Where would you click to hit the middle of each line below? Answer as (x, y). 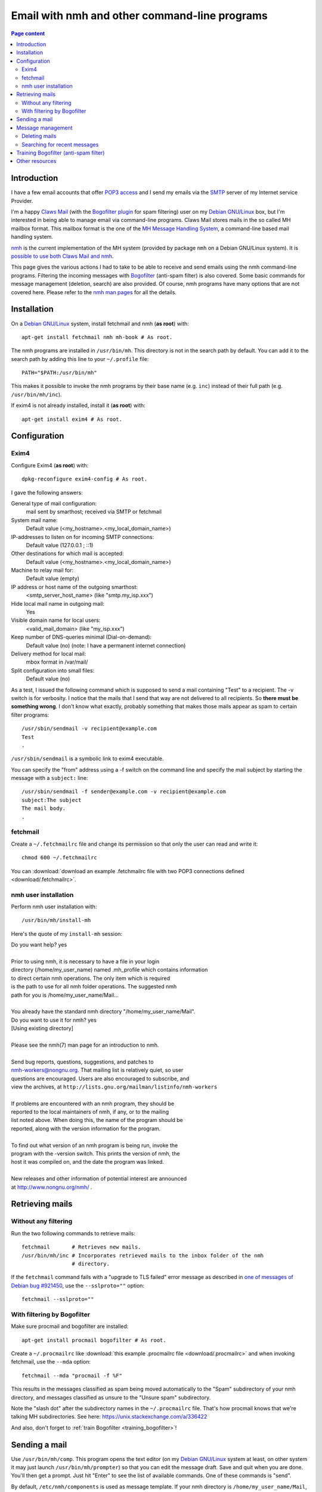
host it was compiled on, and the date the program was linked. (87, 1162)
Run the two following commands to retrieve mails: (73, 1233)
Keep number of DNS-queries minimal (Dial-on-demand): (81, 637)
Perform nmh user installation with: (54, 907)
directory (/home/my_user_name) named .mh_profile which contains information (109, 970)
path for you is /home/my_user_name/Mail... (65, 995)
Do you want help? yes (39, 945)
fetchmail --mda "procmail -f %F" (72, 1375)
